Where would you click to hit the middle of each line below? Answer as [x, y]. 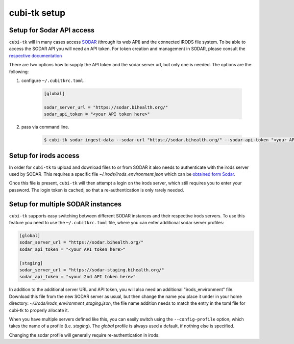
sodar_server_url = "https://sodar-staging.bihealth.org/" [92, 270]
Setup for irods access [44, 155]
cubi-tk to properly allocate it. [39, 310]
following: [19, 72]
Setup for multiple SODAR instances [65, 204]
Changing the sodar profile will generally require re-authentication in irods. [85, 335]
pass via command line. [45, 127]
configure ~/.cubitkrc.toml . [53, 80]
